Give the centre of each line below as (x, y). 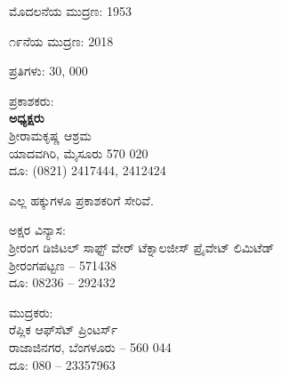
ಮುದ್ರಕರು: (31, 312)
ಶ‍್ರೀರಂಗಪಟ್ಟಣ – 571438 (63, 265)
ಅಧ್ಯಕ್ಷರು (27, 118)
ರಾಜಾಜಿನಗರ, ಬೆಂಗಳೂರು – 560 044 (90, 346)
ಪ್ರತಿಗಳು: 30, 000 (48, 71)
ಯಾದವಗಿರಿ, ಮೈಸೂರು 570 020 (79, 152)
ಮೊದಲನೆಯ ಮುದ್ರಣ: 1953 (71, 11)
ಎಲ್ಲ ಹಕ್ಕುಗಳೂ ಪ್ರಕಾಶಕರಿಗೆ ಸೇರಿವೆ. (81, 200)
